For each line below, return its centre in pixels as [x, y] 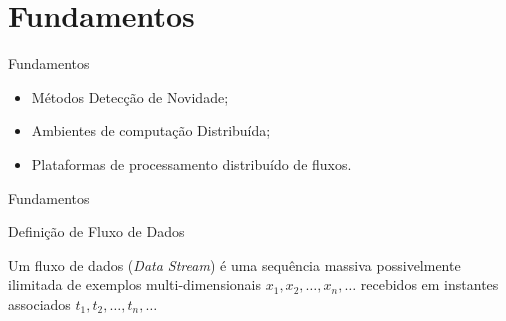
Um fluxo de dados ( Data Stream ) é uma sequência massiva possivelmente [234, 264]
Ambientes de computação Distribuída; [151, 130]
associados [39, 303]
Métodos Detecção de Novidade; [130, 96]
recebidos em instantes [429, 284]
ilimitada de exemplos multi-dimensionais [135, 284]
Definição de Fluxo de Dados [96, 231]
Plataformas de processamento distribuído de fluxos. [191, 163]
